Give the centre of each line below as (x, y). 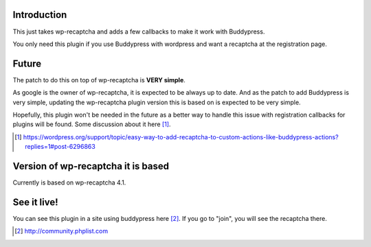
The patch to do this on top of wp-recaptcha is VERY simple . (99, 80)
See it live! (35, 202)
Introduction (40, 15)
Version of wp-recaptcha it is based (91, 166)
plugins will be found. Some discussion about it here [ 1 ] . (92, 124)
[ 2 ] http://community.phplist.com (61, 231)
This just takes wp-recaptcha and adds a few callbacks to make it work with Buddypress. (139, 32)
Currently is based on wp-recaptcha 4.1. (69, 183)
